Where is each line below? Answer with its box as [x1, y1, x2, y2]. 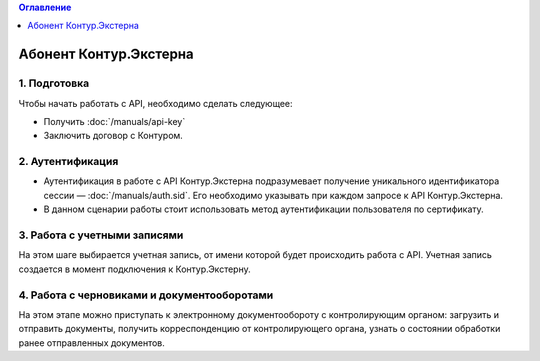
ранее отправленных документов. [18, 336, 165, 349]
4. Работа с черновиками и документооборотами [18, 288, 274, 302]
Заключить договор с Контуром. [43, 130, 184, 142]
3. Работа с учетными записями [18, 228, 184, 242]
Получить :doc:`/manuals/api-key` [43, 115, 186, 127]
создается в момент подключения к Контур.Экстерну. [18, 263, 251, 275]
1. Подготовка [18, 76, 90, 90]
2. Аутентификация [18, 155, 119, 169]
